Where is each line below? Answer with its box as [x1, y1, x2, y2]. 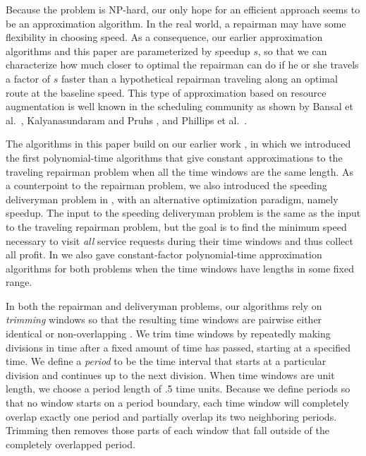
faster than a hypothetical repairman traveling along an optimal [61, 71, 338, 85]
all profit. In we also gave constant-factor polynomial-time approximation [6, 247, 322, 262]
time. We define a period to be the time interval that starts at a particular [6, 354, 327, 368]
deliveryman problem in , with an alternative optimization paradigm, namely [6, 191, 338, 206]
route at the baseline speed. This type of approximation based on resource [6, 85, 327, 100]
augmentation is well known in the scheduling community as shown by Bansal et [6, 99, 353, 114]
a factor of [6, 71, 51, 85]
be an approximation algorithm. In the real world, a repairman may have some [6, 16, 346, 30]
